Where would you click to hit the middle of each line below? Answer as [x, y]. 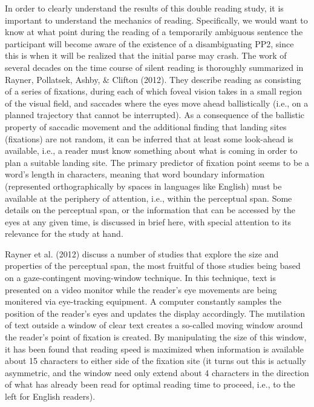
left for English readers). [50, 396]
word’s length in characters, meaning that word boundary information [135, 174]
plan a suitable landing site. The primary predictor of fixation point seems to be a [157, 162]
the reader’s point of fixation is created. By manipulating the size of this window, [156, 337]
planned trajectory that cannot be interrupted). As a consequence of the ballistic [155, 115]
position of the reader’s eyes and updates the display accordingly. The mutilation [155, 313]
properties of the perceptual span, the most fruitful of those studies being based [153, 266]
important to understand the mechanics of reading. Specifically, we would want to [156, 20]
